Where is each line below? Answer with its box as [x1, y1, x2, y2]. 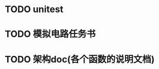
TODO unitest [5, 4, 63, 15]
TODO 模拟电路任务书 [5, 28, 96, 40]
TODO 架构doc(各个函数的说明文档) [5, 53, 155, 65]
